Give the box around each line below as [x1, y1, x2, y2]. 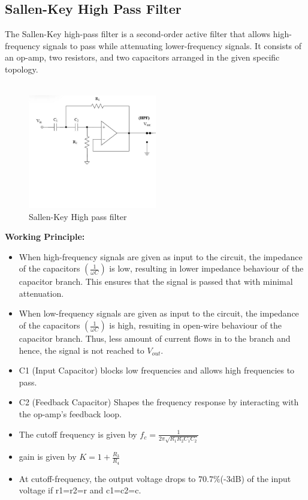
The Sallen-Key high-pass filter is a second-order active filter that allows [5, 28, 271, 40]
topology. [5, 62, 38, 75]
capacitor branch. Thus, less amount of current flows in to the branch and [19, 332, 291, 345]
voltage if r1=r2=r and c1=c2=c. [19, 484, 141, 496]
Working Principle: [5, 230, 85, 243]
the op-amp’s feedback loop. [19, 408, 122, 420]
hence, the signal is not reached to [19, 344, 144, 356]
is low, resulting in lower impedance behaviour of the [109, 262, 304, 275]
